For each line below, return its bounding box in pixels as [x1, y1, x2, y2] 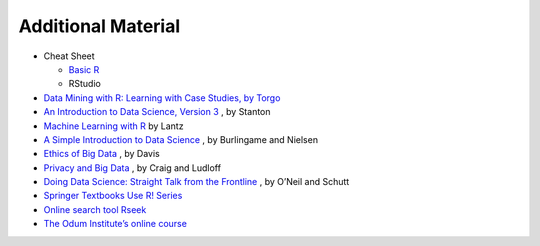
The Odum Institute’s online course [43, 218, 187, 230]
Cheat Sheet [43, 50, 95, 62]
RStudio [68, 78, 102, 90]
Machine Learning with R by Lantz [43, 120, 184, 132]
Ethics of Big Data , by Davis [43, 148, 160, 160]
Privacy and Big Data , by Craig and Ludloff [43, 161, 222, 174]
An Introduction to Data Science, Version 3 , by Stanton [43, 106, 271, 118]
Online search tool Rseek [43, 203, 147, 215]
